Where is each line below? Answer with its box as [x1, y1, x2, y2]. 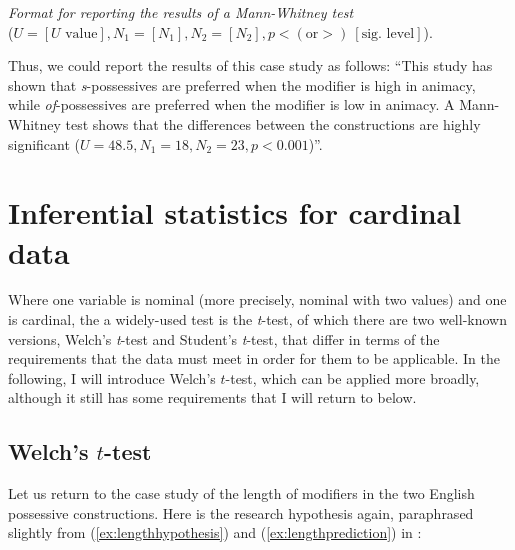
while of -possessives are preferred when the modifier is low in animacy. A [8, 94, 455, 115]
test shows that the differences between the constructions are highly [65, 113, 481, 134]
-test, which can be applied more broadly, [225, 367, 480, 388]
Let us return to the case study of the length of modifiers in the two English [8, 483, 475, 504]
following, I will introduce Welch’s [8, 367, 216, 388]
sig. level [361, 26, 415, 41]
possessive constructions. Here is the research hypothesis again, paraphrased [8, 502, 474, 523]
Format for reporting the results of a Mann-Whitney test [8, 2, 354, 22]
